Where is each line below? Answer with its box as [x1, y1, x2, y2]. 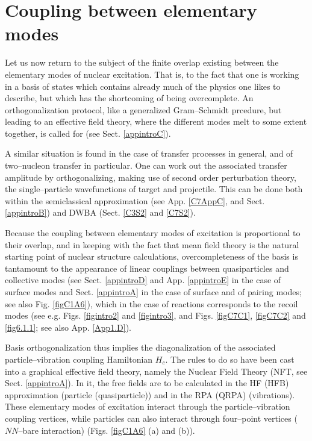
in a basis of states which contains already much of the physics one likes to [5, 80, 281, 92]
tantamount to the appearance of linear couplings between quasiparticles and [5, 261, 289, 274]
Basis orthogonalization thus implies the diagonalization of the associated [5, 341, 276, 354]
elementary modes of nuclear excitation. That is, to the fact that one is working [5, 67, 299, 80]
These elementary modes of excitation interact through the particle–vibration [5, 400, 290, 413]
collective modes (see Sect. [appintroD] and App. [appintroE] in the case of [5, 274, 281, 286]
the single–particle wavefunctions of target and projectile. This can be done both [5, 183, 303, 195]
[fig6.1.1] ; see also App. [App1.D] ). [5, 321, 132, 333]
